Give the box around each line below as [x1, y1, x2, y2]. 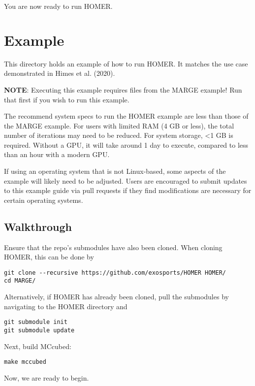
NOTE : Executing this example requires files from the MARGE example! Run [4, 84, 242, 95]
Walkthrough [4, 219, 72, 234]
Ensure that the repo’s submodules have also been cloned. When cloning [4, 242, 223, 252]
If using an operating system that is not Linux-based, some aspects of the [4, 166, 226, 176]
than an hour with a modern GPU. [4, 149, 110, 160]
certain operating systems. [4, 194, 83, 205]
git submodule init [4, 319, 67, 326]
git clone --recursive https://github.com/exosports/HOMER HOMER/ [4, 269, 226, 276]
